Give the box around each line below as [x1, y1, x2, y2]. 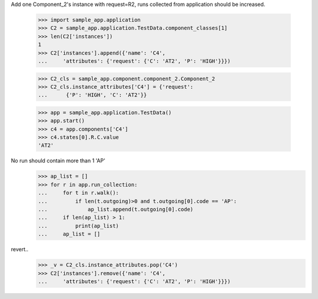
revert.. [11, 246, 29, 253]
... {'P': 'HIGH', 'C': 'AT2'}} [38, 92, 147, 98]
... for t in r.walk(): [38, 190, 119, 197]
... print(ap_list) [38, 222, 119, 229]
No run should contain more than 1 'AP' [11, 157, 105, 164]
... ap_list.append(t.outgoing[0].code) [38, 206, 194, 212]
